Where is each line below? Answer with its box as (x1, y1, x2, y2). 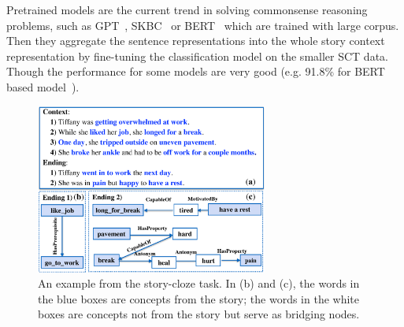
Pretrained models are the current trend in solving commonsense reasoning (6, 2, 368, 17)
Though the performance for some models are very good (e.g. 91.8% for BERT (6, 63, 385, 80)
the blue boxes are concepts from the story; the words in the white (38, 290, 359, 307)
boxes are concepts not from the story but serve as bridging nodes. (38, 306, 360, 322)
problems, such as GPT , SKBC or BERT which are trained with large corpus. (6, 17, 399, 33)
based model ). (6, 78, 80, 95)
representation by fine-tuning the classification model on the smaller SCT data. (6, 47, 388, 64)
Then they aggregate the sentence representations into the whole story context (6, 32, 385, 49)
